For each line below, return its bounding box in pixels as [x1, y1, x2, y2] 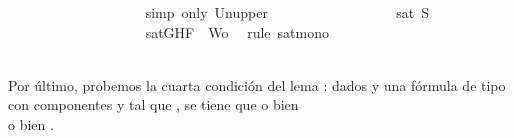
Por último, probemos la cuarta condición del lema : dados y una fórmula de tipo [8, 74, 506, 95]
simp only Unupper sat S [145, 2, 429, 22]
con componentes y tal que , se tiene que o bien [8, 94, 299, 115]
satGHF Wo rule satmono [145, 21, 329, 42]
